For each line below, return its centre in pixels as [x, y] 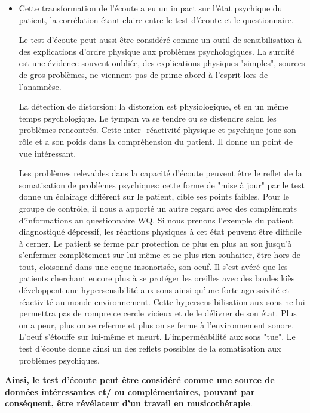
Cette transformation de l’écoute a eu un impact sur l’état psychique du [151, 8]
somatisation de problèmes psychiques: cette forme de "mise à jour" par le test [162, 184]
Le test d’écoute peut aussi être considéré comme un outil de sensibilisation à [160, 40]
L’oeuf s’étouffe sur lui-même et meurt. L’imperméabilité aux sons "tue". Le [157, 336]
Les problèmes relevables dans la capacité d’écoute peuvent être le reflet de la [160, 173]
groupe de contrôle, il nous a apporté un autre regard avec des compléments [158, 208]
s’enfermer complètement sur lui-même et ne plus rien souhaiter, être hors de [159, 255]
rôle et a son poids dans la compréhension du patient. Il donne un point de [156, 141]
